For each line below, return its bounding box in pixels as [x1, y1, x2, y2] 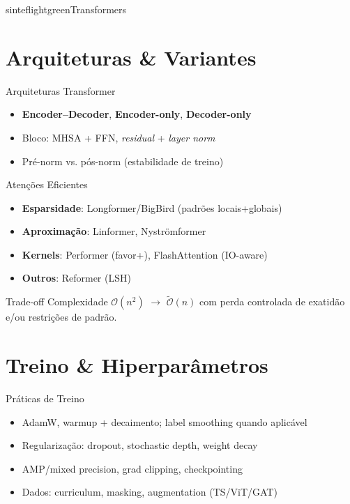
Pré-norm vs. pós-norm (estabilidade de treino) [22, 153, 224, 168]
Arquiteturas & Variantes [6, 43, 257, 71]
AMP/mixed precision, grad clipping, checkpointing [22, 461, 243, 475]
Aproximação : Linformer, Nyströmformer [22, 224, 206, 238]
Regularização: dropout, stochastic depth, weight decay [22, 438, 258, 452]
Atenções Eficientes [6, 177, 88, 192]
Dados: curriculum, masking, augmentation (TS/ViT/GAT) [22, 484, 277, 499]
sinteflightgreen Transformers [6, 2, 127, 16]
